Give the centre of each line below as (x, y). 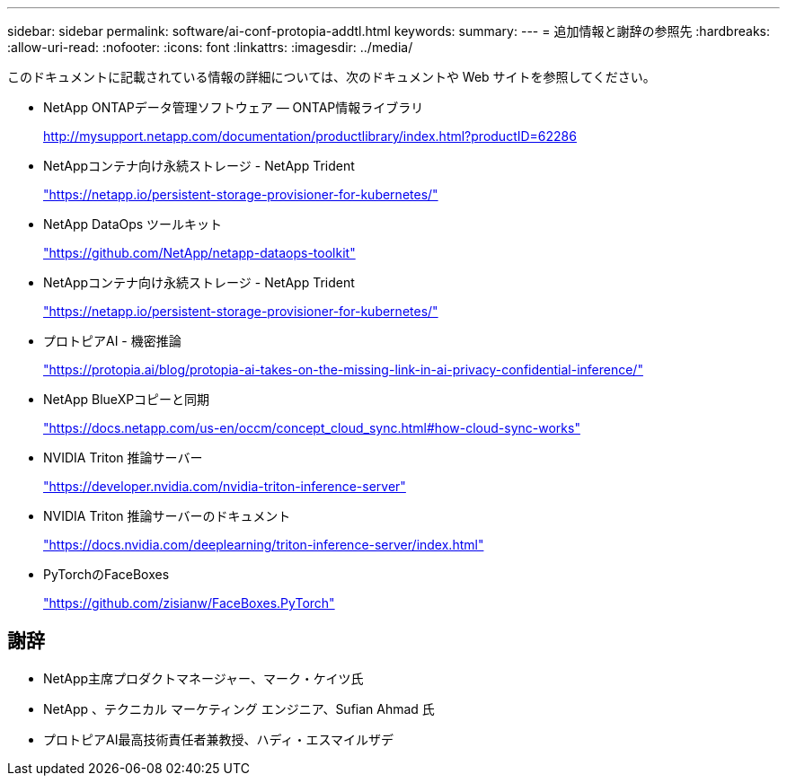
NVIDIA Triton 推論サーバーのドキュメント (167, 516)
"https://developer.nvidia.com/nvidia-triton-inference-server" (225, 486)
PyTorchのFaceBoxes (106, 574)
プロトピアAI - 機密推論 (112, 341)
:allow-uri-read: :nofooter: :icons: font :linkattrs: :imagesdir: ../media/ (210, 47)
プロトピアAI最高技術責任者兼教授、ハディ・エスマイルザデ (219, 739)
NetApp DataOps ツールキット (133, 224)
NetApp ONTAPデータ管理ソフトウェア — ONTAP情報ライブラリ (234, 107)
